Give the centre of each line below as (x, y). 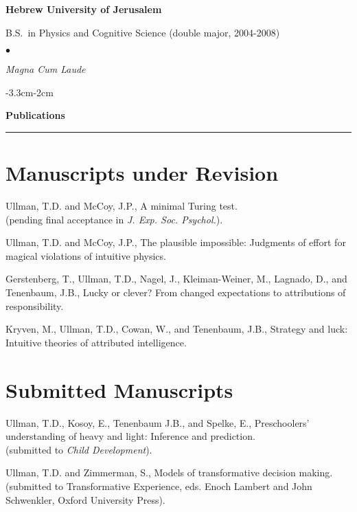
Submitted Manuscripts (119, 389)
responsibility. (35, 305)
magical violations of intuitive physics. (86, 255)
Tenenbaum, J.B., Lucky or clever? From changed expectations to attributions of (176, 292)
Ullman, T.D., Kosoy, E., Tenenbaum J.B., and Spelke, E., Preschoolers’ (158, 422)
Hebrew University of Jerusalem (84, 9)
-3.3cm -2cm (30, 92)
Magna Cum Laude (46, 69)
